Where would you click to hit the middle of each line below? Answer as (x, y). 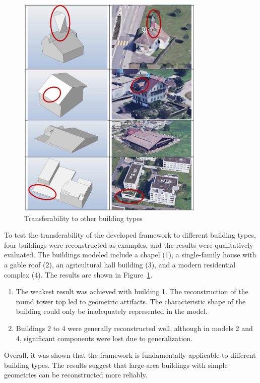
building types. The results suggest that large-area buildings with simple (116, 365)
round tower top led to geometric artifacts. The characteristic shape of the (131, 301)
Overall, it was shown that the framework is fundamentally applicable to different (130, 355)
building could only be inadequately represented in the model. (112, 311)
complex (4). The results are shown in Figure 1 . (78, 274)
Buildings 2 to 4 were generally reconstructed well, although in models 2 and (134, 328)
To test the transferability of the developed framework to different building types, (130, 235)
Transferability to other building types (83, 218)
